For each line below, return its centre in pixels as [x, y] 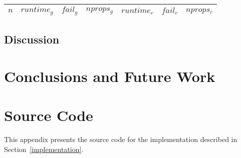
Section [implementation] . [44, 149]
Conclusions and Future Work [110, 76]
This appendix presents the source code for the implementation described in [121, 139]
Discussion [32, 39]
